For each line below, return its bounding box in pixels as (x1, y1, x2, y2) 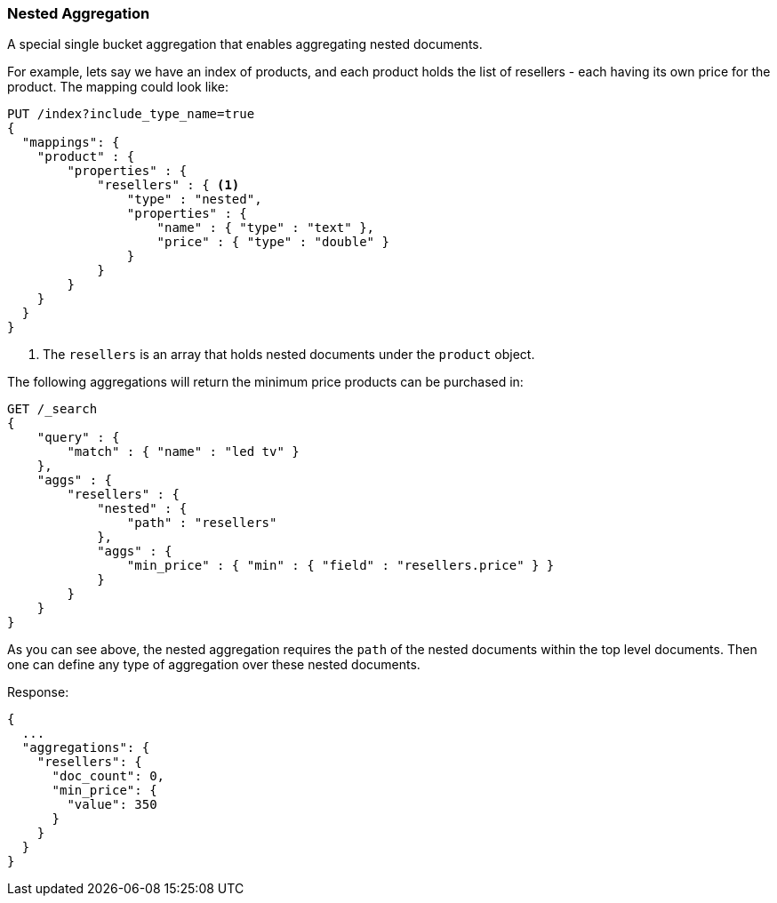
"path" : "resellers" (126, 515, 277, 531)
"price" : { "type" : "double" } (156, 235, 389, 250)
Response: (7, 684, 69, 700)
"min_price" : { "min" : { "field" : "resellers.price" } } (126, 558, 555, 573)
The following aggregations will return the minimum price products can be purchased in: (7, 374, 524, 390)
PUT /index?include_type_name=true (7, 107, 255, 122)
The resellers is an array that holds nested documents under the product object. (43, 347, 535, 363)
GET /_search (7, 402, 98, 417)
